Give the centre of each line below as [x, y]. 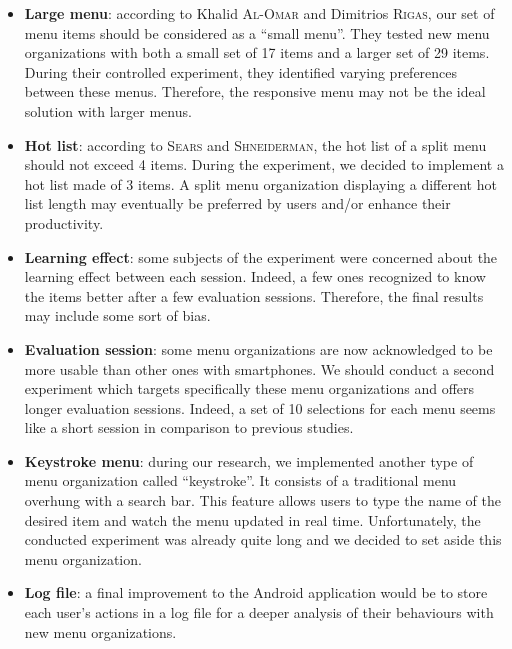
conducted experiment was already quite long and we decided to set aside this [263, 539]
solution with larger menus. [108, 110]
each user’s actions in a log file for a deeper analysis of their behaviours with [259, 612]
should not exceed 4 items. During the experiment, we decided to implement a [264, 164]
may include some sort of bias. [117, 315]
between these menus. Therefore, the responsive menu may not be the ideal [255, 91]
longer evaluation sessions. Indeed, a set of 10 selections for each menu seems [260, 407]
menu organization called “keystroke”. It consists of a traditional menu [240, 480]
